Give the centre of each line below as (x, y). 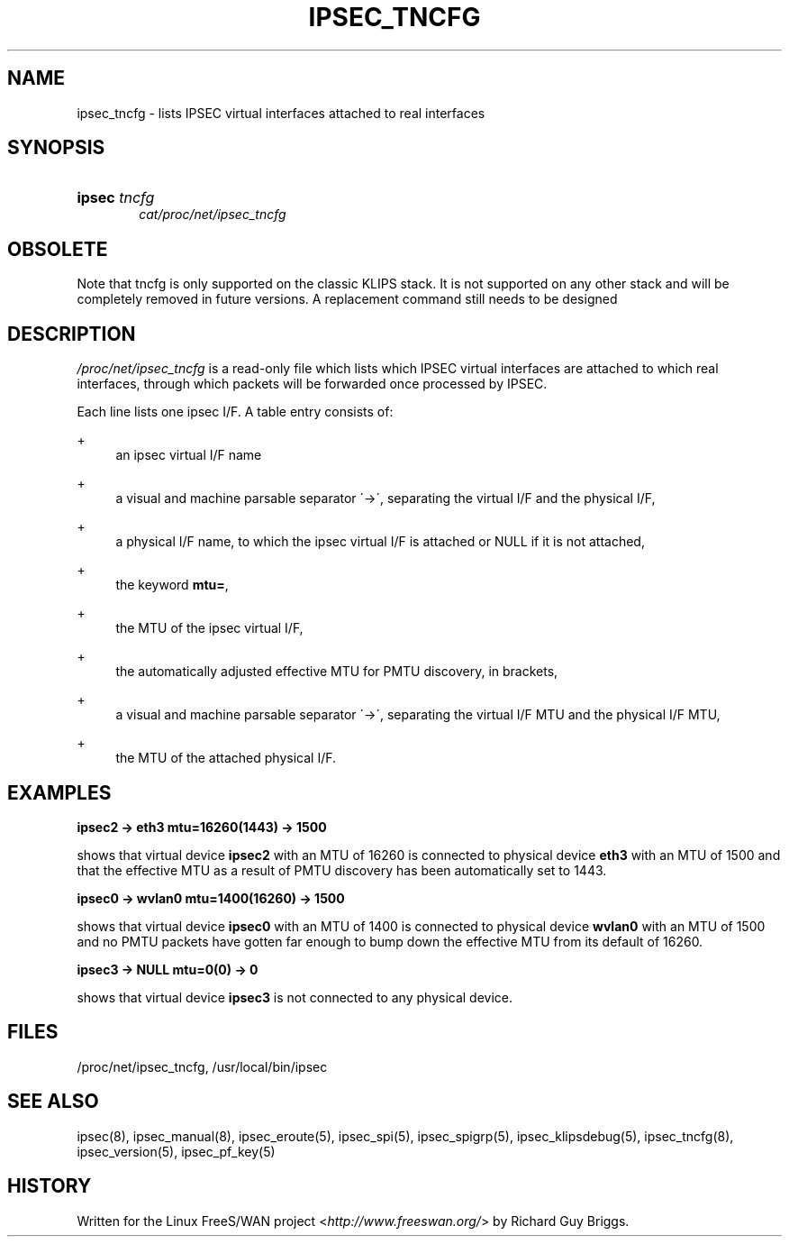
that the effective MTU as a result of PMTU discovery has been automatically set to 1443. (342, 870)
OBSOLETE (58, 249)
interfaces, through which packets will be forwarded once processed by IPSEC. (312, 384)
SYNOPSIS (56, 148)
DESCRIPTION (72, 334)
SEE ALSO (53, 1102)
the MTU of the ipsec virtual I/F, (209, 628)
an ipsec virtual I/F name (189, 455)
